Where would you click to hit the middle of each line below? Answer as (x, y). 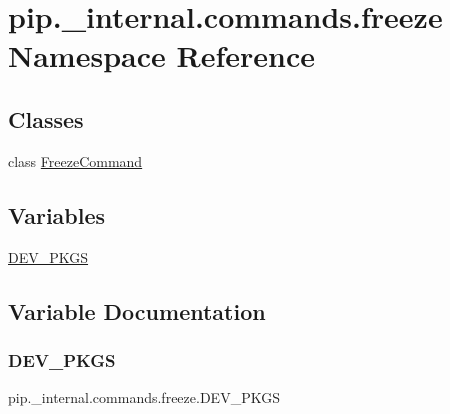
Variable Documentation (137, 310)
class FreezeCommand (75, 160)
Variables (57, 214)
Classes (46, 118)
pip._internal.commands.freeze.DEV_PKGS (144, 397)
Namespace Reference (161, 55)
